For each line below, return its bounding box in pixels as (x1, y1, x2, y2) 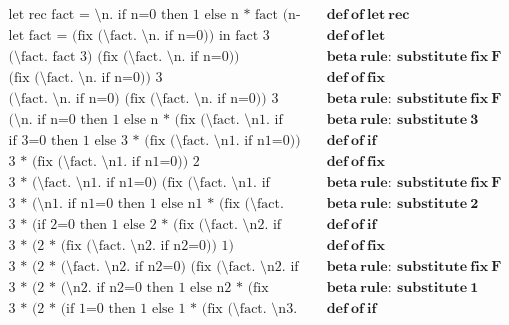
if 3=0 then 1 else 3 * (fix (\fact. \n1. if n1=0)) (8, 134, 301, 149)
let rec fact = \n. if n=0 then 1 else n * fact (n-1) (8, 8, 301, 23)
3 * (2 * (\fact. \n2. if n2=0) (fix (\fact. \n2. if (8, 260, 299, 275)
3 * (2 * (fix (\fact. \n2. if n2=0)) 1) (8, 239, 235, 254)
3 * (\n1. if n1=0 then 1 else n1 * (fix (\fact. (8, 197, 284, 212)
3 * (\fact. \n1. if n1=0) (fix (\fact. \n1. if (8, 176, 270, 191)
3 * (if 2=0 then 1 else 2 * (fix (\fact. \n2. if (8, 218, 282, 233)
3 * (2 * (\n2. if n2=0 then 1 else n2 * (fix (8, 281, 269, 296)
